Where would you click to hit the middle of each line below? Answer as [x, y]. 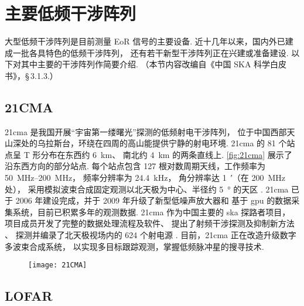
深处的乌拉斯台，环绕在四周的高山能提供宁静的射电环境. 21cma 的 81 [144, 143]
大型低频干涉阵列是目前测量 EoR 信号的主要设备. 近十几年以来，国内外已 [145, 41]
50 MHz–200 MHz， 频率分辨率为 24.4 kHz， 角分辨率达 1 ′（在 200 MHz [145, 178]
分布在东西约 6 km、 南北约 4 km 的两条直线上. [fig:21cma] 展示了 [166, 154]
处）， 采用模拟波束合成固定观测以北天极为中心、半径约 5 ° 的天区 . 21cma [147, 189]
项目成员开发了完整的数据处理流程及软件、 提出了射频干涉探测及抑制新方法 [150, 223]
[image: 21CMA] [58, 265]
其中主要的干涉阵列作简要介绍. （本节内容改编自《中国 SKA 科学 [146, 64]
